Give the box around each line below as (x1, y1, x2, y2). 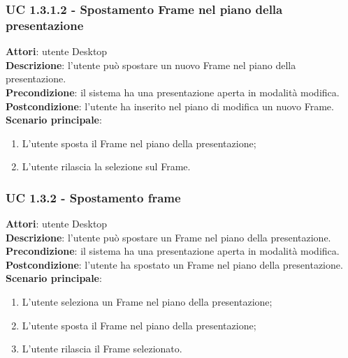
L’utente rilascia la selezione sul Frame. (22, 159, 191, 174)
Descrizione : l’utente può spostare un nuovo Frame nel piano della (6, 57, 296, 72)
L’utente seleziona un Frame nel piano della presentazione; (22, 294, 273, 309)
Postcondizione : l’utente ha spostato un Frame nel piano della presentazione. (6, 257, 343, 271)
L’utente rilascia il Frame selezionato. (22, 341, 182, 356)
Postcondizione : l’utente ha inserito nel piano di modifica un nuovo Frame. (6, 98, 334, 113)
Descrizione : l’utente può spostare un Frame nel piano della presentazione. (6, 230, 331, 244)
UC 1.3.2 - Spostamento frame (6, 188, 181, 206)
